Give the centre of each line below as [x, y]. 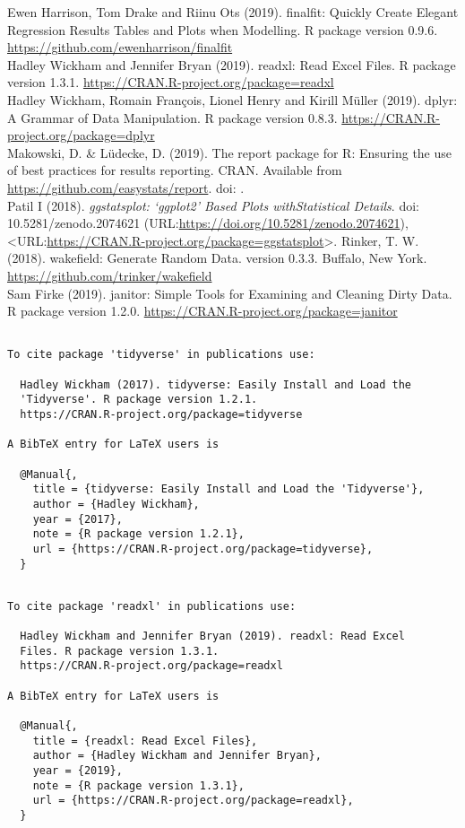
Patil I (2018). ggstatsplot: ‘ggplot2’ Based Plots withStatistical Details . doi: [213, 205]
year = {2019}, [77, 771]
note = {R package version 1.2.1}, [138, 534]
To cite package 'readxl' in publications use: [152, 606]
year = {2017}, [77, 519]
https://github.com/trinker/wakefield [110, 275]
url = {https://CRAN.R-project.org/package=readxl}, [193, 801]
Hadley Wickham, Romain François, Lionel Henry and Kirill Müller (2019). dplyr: [232, 99]
